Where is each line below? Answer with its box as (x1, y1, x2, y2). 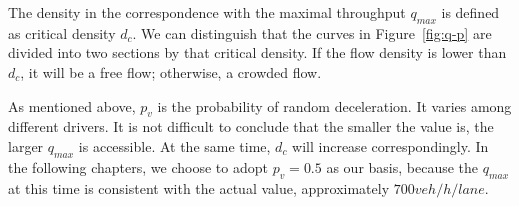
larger (8, 135, 44, 156)
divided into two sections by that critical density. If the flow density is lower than (8, 42, 507, 63)
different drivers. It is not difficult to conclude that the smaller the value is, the (8, 116, 494, 137)
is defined (441, 2, 500, 22)
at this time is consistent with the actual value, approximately (8, 177, 390, 198)
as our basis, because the (326, 156, 479, 177)
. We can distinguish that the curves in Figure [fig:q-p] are (132, 22, 492, 43)
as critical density (8, 22, 116, 43)
